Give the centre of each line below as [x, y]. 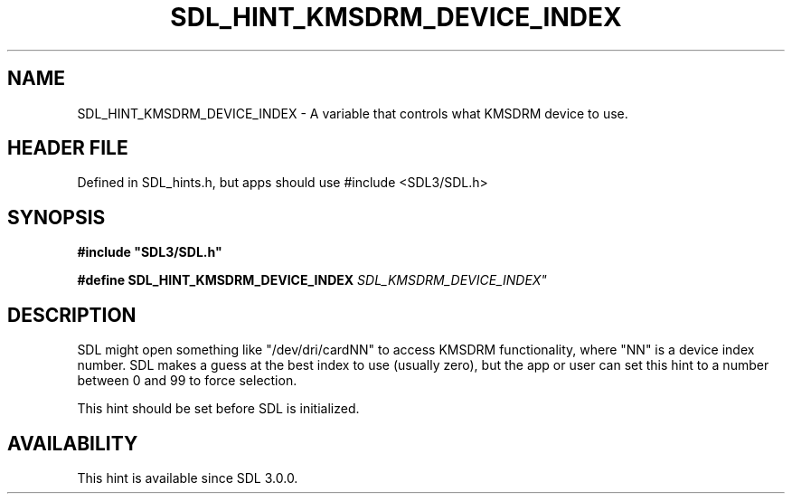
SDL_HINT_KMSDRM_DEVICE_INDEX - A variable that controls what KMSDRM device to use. [353, 113]
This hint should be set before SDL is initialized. [218, 409]
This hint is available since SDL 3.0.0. [188, 477]
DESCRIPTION [72, 315]
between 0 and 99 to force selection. [187, 381]
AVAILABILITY [73, 443]
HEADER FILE [68, 148]
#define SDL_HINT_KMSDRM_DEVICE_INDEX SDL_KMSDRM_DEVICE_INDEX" [312, 280]
